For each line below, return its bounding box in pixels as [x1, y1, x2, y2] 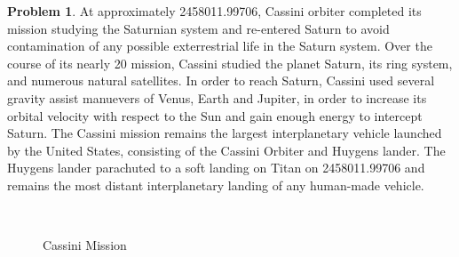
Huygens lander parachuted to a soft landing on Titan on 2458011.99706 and [7, 158, 425, 177]
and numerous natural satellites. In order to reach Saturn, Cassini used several [7, 71, 435, 90]
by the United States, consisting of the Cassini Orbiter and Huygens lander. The [7, 141, 446, 159]
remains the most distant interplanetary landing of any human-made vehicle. [7, 175, 424, 194]
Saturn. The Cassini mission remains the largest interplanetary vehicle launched [7, 124, 442, 142]
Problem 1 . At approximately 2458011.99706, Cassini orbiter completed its [7, 2, 422, 20]
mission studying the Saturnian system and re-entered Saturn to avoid [7, 19, 390, 37]
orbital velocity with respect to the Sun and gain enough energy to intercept [7, 106, 423, 124]
